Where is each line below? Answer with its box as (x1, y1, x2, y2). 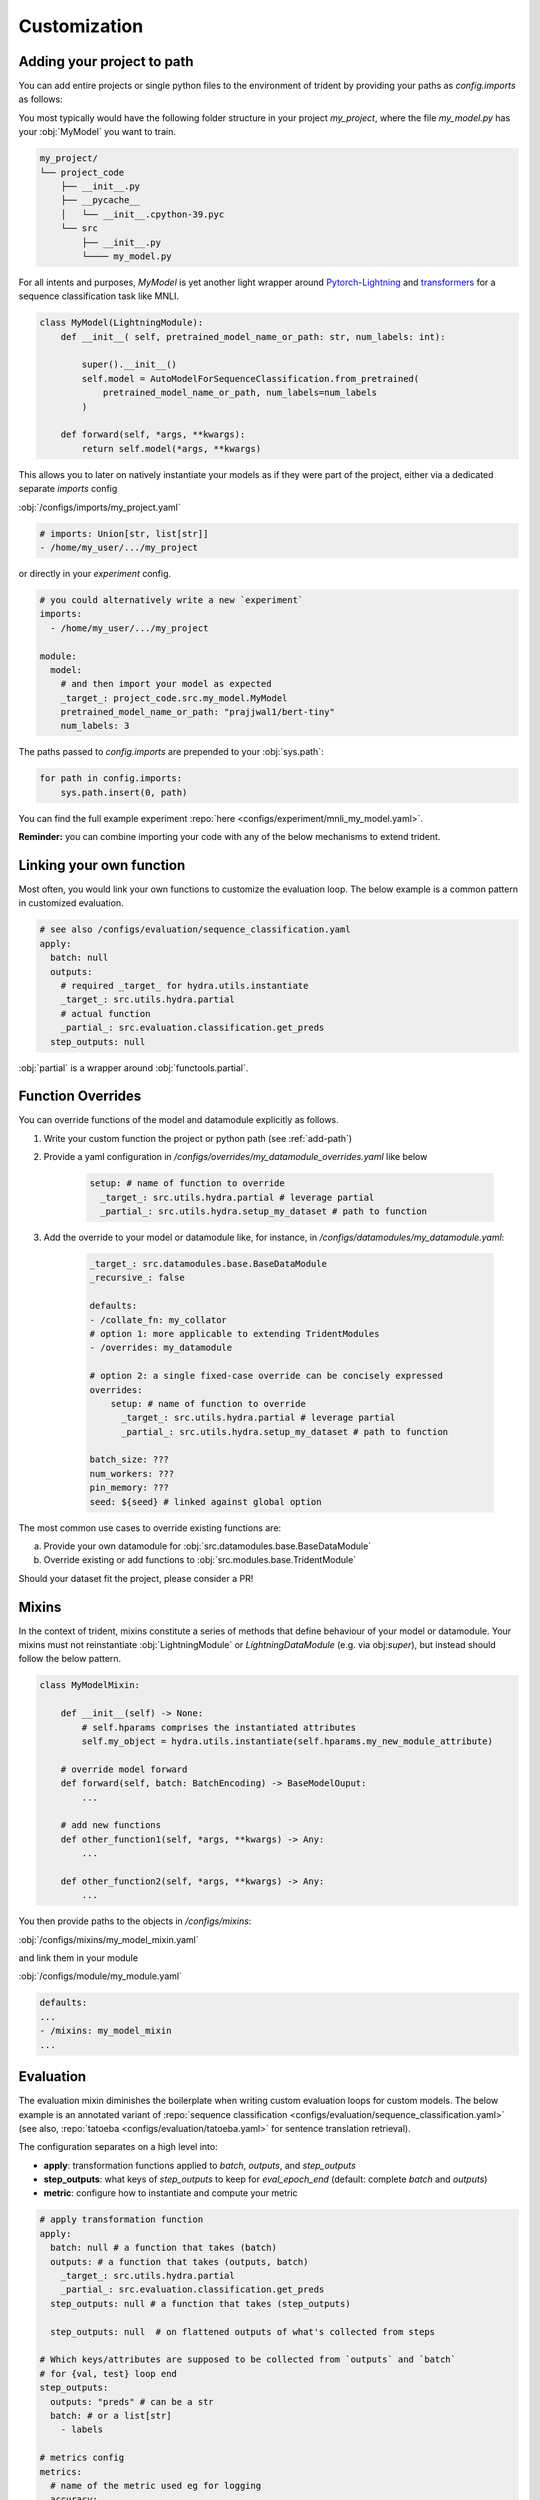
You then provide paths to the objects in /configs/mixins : (18, 1915, 252, 1927)
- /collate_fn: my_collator (89, 1314, 227, 1325)
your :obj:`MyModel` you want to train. (18, 126, 177, 138)
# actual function (60, 1008, 151, 1019)
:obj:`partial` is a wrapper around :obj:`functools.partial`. (18, 1061, 249, 1074)
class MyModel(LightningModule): (39, 317, 204, 329)
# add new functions (60, 1820, 162, 1831)
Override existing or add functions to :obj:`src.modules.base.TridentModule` (43, 1554, 357, 1566)
